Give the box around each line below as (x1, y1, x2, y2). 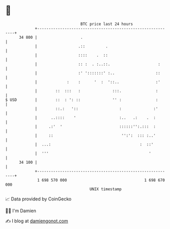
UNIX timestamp (89, 186, 122, 192)
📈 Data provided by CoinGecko (5, 196, 72, 202)
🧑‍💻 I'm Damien (5, 208, 37, 214)
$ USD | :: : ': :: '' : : (5, 97, 158, 103)
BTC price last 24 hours (80, 21, 133, 27)
